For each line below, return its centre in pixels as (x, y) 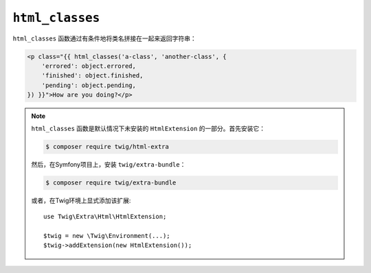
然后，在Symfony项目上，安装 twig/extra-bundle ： (109, 165)
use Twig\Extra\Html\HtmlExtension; (105, 216)
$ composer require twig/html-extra (108, 147)
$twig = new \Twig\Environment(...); (107, 236)
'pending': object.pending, (89, 85)
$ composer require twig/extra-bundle (111, 183)
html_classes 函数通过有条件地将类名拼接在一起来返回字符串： (105, 38)
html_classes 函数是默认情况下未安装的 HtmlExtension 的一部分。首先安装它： (148, 129)
